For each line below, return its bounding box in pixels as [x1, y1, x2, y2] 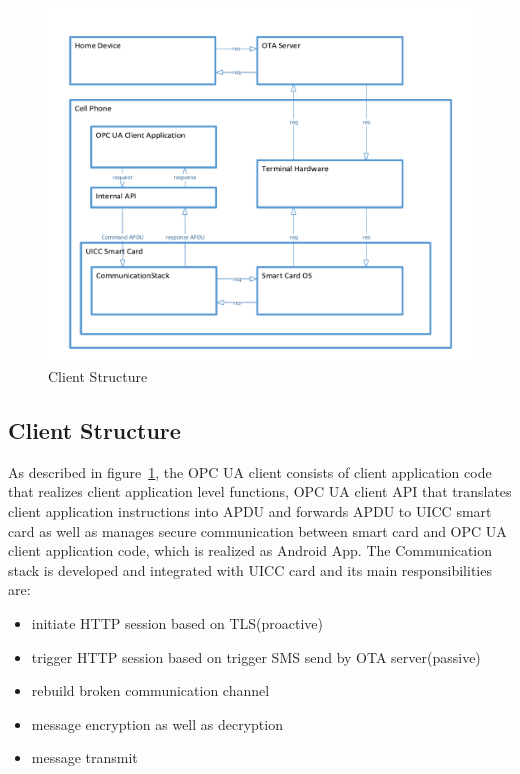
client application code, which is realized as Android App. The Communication [8, 540, 493, 561]
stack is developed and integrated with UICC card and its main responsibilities [8, 559, 492, 580]
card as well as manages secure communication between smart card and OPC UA [8, 520, 507, 541]
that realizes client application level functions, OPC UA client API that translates [8, 481, 512, 502]
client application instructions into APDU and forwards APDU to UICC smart [8, 501, 492, 522]
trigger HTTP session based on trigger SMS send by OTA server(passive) [31, 646, 481, 667]
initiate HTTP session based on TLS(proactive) [31, 612, 324, 633]
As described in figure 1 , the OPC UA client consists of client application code [8, 461, 492, 482]
